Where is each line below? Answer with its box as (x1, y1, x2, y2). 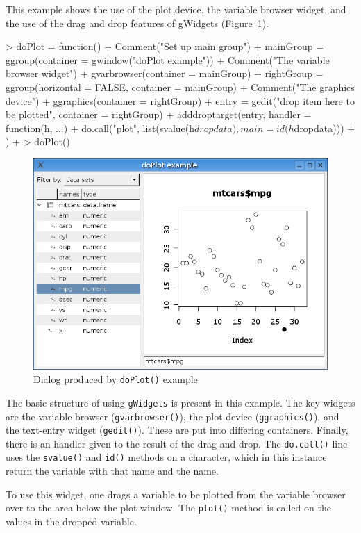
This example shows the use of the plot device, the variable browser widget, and (6, 2, 346, 16)
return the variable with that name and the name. (6, 464, 219, 478)
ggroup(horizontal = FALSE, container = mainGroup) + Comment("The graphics (6, 79, 355, 94)
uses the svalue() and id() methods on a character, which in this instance (6, 450, 327, 464)
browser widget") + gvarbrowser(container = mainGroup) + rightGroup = (6, 66, 324, 81)
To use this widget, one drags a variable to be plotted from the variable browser (6, 486, 346, 501)
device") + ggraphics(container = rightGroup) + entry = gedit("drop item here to (6, 93, 355, 108)
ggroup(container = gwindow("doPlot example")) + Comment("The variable (6, 52, 330, 67)
